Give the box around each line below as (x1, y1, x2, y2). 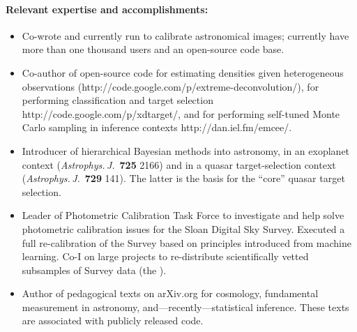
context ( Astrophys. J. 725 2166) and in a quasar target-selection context (22, 157, 336, 172)
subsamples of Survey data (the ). (22, 262, 167, 277)
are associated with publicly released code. (22, 313, 204, 328)
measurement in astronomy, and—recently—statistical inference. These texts (22, 299, 349, 314)
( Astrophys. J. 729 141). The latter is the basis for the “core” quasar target (22, 171, 345, 186)
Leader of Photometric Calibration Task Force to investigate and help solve (22, 208, 344, 222)
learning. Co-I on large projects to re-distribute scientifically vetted (22, 249, 309, 264)
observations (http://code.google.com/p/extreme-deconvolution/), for (22, 79, 319, 93)
